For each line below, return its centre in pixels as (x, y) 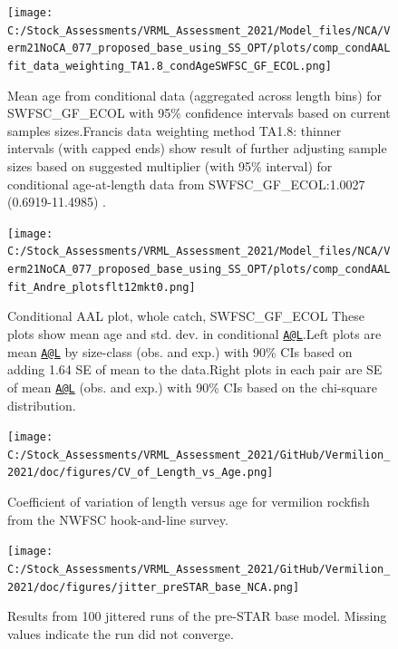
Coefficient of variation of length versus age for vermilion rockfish (189, 502)
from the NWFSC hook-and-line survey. (118, 519)
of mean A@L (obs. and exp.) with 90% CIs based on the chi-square (192, 387)
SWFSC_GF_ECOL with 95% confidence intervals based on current (199, 113)
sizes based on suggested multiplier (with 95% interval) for (170, 166)
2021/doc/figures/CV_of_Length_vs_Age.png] (141, 473)
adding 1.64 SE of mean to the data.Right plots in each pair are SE (195, 369)
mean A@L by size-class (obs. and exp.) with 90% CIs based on (180, 351)
